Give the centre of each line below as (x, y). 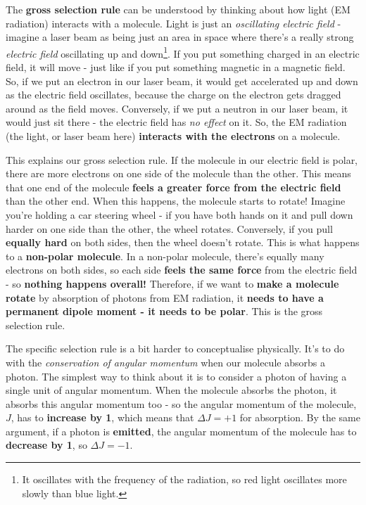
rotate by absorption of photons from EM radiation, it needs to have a (165, 297)
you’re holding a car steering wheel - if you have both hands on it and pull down (179, 214)
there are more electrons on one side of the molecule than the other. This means (178, 173)
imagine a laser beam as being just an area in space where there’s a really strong (180, 37)
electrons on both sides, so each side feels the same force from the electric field (182, 270)
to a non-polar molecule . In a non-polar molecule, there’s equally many (165, 256)
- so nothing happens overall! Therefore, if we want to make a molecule (172, 283)
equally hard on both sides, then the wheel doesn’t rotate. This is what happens (183, 242)
